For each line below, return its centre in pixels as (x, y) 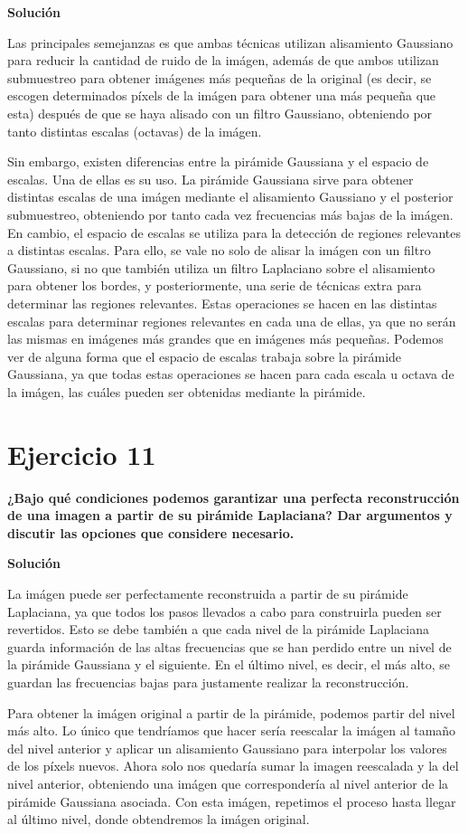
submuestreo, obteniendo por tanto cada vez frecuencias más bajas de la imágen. (230, 214)
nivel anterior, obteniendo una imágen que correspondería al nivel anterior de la (228, 783)
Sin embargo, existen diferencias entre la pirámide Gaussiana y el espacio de (218, 161)
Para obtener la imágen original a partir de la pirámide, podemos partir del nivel (231, 712)
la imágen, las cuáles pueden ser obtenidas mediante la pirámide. (187, 391)
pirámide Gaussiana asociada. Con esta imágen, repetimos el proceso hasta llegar (232, 801)
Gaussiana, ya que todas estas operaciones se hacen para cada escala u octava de (231, 374)
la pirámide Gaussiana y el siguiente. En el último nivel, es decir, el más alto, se (229, 664)
